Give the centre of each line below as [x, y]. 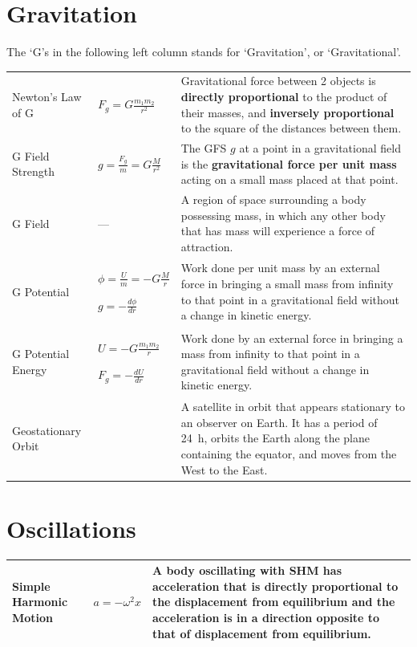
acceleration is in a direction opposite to [266, 618]
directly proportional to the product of [284, 97]
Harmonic [40, 602]
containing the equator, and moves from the [289, 453]
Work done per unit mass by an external [280, 268]
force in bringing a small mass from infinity [287, 283]
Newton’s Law [47, 97]
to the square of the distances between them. [291, 128]
